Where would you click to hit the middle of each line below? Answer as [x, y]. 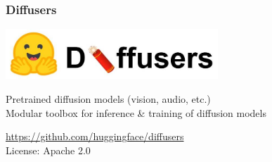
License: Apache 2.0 [48, 150]
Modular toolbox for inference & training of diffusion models [136, 112]
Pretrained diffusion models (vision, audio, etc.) [108, 99]
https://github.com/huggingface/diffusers [95, 136]
